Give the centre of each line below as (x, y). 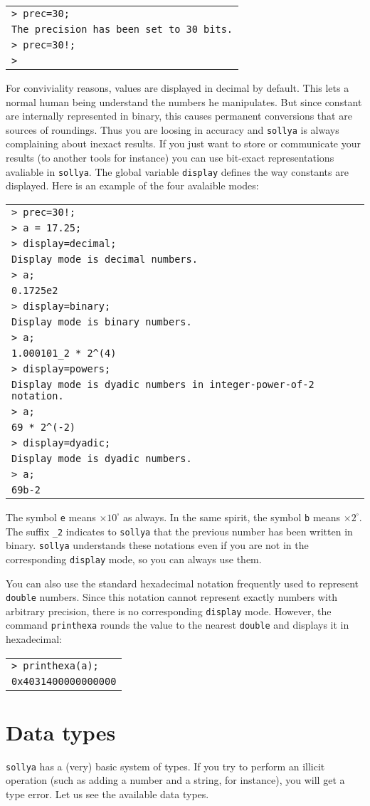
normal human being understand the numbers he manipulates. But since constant (184, 101)
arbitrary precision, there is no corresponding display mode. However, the (169, 611)
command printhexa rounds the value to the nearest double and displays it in (178, 625)
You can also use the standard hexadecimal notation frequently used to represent (182, 583)
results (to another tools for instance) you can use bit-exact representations (170, 158)
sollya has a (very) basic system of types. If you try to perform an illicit (165, 766)
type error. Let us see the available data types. (107, 794)
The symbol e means (51, 517)
